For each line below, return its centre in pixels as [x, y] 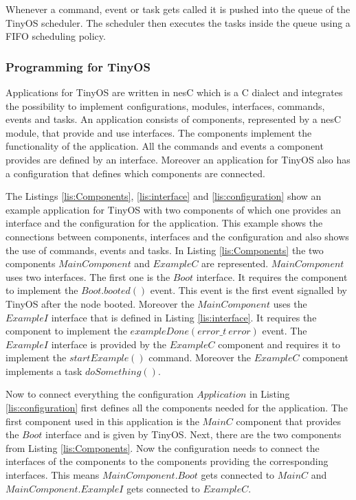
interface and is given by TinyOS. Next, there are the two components [193, 434]
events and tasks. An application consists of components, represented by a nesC [174, 119]
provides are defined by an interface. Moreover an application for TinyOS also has [178, 159]
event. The [285, 331]
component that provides [289, 421]
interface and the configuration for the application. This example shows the [164, 223]
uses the [290, 303]
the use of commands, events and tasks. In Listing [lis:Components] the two [165, 250]
